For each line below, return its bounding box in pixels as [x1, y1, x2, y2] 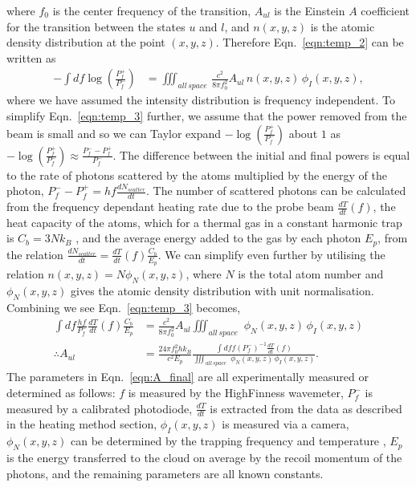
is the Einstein [274, 2, 345, 18]
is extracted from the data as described [210, 400, 402, 416]
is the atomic [310, 18, 375, 34]
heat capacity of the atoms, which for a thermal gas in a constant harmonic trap [6, 213, 402, 230]
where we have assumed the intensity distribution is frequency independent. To [6, 91, 395, 108]
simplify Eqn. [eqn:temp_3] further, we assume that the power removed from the [6, 108, 407, 124]
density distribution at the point [6, 34, 165, 51]
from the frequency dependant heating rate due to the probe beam [6, 198, 334, 215]
